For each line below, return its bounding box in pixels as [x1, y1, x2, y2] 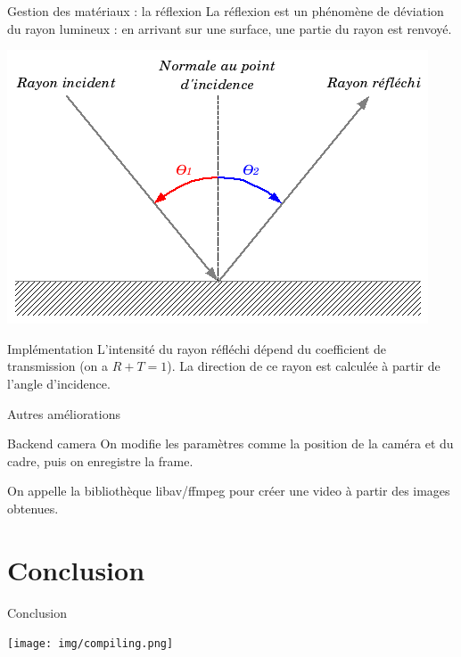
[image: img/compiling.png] [7, 637, 174, 651]
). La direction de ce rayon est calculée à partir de [167, 357, 440, 375]
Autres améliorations [7, 404, 121, 423]
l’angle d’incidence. [7, 374, 111, 392]
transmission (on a [7, 357, 109, 375]
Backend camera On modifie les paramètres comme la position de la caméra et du [7, 434, 454, 453]
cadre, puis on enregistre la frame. [7, 451, 193, 470]
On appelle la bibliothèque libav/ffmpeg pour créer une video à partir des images [7, 481, 450, 500]
